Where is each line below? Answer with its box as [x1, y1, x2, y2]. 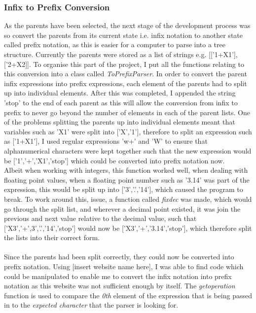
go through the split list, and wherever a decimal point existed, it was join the [4, 203, 241, 214]
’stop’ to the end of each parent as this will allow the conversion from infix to [4, 97, 238, 107]
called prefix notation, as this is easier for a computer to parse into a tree [4, 39, 225, 50]
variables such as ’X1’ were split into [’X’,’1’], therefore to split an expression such [4, 126, 252, 136]
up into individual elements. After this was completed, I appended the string [4, 88, 236, 98]
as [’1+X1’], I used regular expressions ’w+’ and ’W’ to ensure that [4, 136, 208, 146]
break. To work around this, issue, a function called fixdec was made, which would [4, 193, 252, 204]
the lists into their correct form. [4, 232, 100, 243]
